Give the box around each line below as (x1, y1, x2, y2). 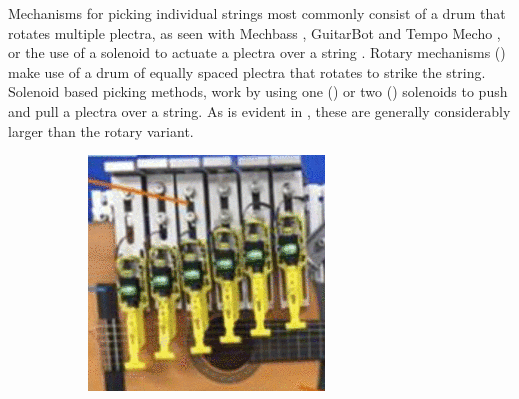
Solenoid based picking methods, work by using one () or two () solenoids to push (8, 81, 508, 102)
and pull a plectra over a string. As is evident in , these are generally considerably (8, 100, 511, 121)
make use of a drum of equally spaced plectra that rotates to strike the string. (8, 61, 486, 82)
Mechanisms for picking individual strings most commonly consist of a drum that (8, 3, 506, 23)
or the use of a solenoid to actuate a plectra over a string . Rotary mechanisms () (8, 42, 506, 63)
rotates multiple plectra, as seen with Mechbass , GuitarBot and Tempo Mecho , (8, 22, 501, 43)
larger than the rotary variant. (8, 120, 194, 141)
